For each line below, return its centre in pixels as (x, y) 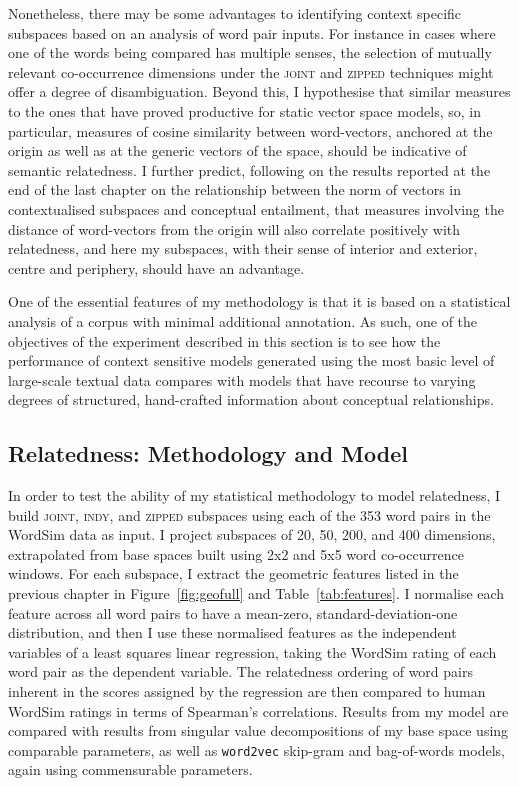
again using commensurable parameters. (130, 769)
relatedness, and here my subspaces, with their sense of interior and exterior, (243, 248)
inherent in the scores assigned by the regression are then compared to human (247, 691)
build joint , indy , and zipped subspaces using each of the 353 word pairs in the (249, 514)
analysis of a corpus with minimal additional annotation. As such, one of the (243, 320)
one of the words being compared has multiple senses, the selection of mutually (250, 52)
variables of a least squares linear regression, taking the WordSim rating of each (252, 651)
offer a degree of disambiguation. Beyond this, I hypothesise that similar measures (259, 91)
